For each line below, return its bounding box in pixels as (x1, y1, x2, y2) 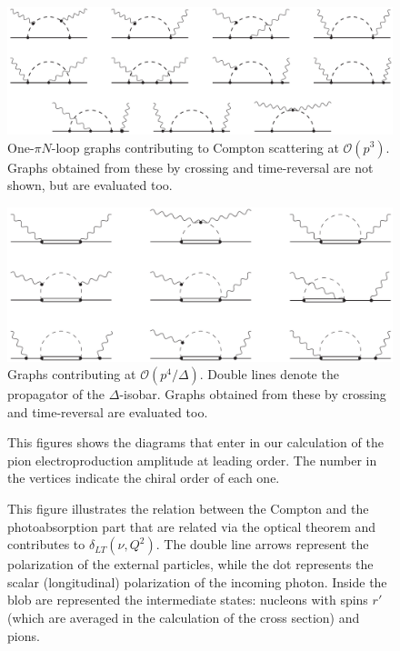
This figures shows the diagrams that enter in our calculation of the (7, 433, 384, 452)
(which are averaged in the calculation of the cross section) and (7, 608, 360, 627)
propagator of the (7, 385, 105, 404)
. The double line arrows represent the (155, 535, 369, 554)
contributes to (7, 535, 85, 554)
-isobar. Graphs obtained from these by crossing (119, 385, 386, 404)
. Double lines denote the (199, 365, 339, 384)
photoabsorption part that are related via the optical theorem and (7, 516, 376, 536)
